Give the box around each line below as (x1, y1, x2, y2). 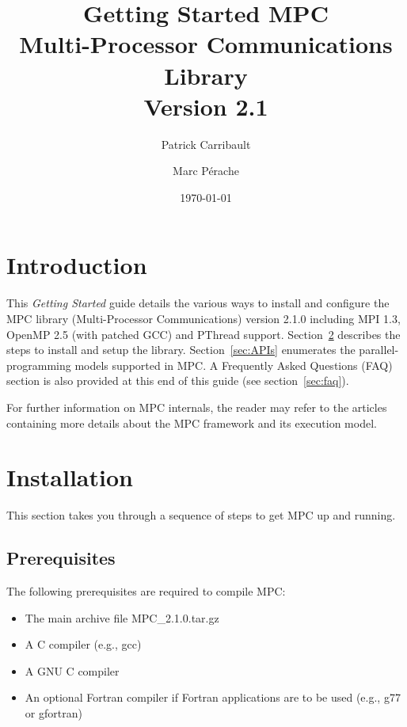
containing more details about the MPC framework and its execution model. (6, 414, 377, 431)
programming (6, 356, 71, 373)
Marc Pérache (173, 162, 239, 179)
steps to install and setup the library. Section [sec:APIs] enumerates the (6, 341, 356, 358)
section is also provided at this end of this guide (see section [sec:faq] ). (6, 372, 349, 389)
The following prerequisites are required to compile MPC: (6, 583, 286, 599)
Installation (6, 461, 133, 493)
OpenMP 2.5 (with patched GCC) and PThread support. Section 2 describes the (6, 325, 401, 342)
